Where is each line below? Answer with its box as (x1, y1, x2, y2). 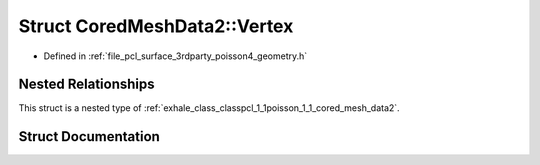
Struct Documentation (18, 128, 160, 145)
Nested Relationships (18, 76, 155, 93)
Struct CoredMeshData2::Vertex (18, 15, 294, 37)
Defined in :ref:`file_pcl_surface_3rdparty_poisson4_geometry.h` (43, 50, 308, 62)
